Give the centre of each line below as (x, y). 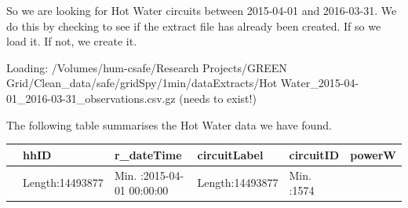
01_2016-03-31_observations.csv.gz (91, 98)
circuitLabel (230, 154)
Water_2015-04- (320, 83)
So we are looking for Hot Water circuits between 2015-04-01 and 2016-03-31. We (202, 10)
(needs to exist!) (218, 98)
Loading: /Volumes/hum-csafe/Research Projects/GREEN (147, 67)
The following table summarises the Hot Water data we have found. (169, 124)
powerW (373, 154)
